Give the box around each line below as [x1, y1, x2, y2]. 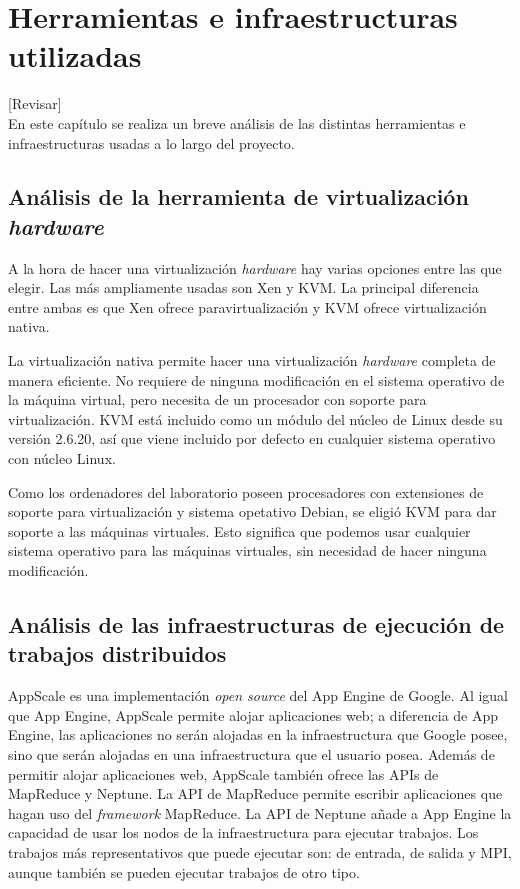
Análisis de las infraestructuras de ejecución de [8, 608, 505, 639]
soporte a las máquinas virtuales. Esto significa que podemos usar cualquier [8, 520, 471, 541]
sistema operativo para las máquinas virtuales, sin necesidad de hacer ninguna [8, 540, 487, 561]
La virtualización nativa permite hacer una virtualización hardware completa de [8, 350, 496, 371]
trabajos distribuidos [8, 638, 227, 669]
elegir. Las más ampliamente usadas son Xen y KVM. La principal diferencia [8, 277, 479, 298]
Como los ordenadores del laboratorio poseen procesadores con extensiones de [8, 481, 484, 502]
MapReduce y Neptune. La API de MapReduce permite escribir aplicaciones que [8, 783, 503, 804]
